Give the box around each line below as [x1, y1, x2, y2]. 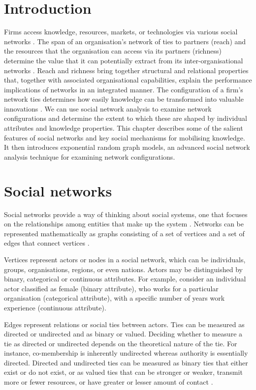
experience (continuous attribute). [4, 302, 106, 312]
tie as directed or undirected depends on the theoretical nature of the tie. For [4, 338, 237, 348]
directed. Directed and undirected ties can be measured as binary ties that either [4, 357, 248, 367]
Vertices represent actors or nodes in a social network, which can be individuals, [4, 254, 246, 264]
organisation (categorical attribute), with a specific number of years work [4, 293, 225, 303]
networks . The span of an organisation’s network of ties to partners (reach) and [4, 36, 246, 46]
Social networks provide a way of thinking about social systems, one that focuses [4, 209, 248, 219]
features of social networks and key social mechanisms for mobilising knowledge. [4, 132, 245, 142]
